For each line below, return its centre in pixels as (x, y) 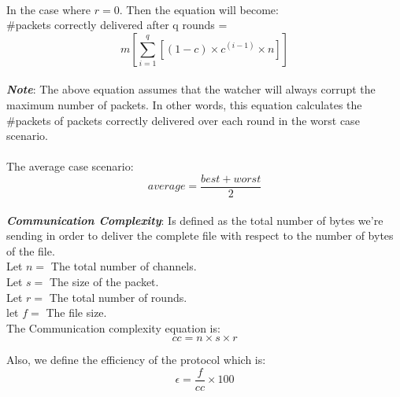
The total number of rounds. (118, 297)
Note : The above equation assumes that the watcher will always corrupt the (191, 89)
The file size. (76, 312)
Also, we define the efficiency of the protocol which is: (136, 360)
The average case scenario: (70, 166)
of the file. (31, 250)
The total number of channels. (124, 266)
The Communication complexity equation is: (113, 327)
